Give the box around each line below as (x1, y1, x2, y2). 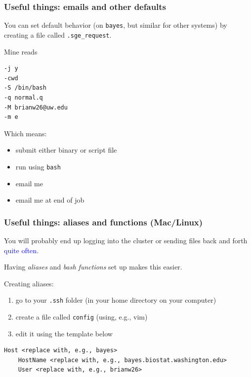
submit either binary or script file (15, 145, 117, 155)
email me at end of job (15, 195, 84, 205)
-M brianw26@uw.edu (4, 104, 68, 111)
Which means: (4, 128, 47, 138)
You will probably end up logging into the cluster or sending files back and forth (4, 235, 248, 245)
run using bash (15, 161, 61, 171)
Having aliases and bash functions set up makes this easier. (4, 262, 182, 272)
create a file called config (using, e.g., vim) (15, 311, 148, 322)
